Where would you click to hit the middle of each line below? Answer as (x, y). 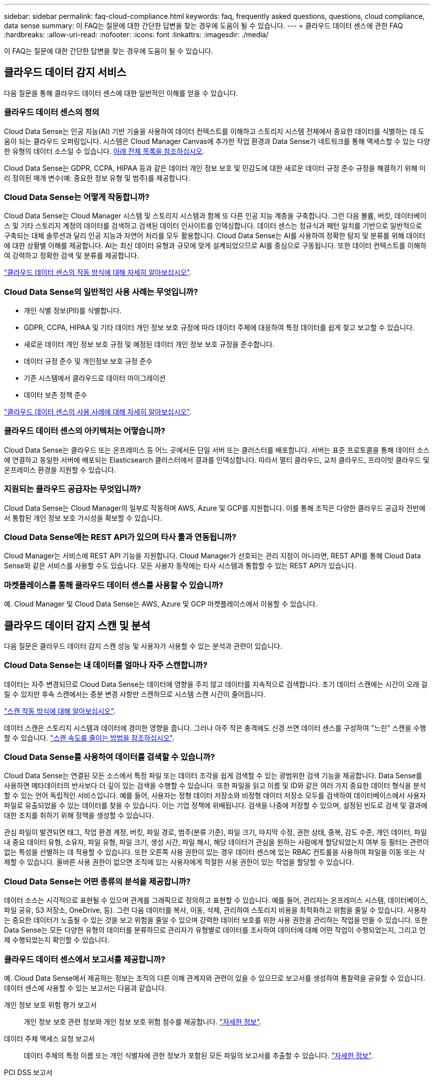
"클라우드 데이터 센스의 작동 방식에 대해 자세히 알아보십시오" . (98, 272)
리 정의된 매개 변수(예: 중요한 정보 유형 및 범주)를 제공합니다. (97, 178)
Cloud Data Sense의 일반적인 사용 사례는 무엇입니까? (101, 292)
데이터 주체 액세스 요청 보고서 (50, 1038)
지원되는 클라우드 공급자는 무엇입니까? (73, 489)
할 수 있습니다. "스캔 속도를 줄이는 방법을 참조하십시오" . (89, 738)
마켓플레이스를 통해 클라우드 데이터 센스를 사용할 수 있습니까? (114, 585)
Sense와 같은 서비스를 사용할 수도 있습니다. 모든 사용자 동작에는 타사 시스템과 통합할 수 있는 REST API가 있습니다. (180, 566)
